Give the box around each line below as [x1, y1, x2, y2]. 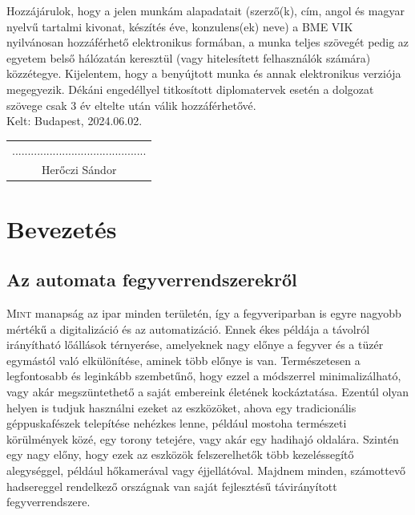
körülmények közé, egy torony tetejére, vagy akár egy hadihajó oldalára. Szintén [6, 430, 399, 447]
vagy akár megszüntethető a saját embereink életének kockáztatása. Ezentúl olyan [6, 383, 409, 399]
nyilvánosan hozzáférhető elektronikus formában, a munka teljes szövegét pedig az [6, 34, 409, 51]
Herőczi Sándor [41, 161, 117, 178]
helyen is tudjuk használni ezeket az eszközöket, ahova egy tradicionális [6, 399, 357, 416]
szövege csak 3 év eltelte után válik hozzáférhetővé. [6, 96, 256, 113]
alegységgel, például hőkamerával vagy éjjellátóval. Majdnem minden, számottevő [6, 461, 405, 478]
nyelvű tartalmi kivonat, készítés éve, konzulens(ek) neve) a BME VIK [6, 18, 353, 34]
